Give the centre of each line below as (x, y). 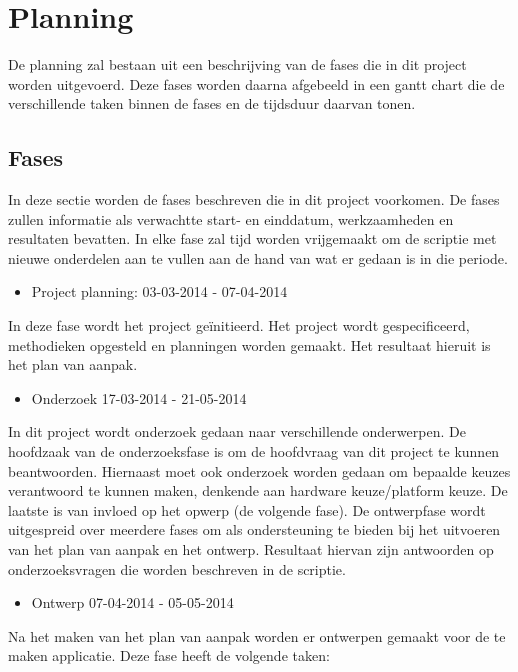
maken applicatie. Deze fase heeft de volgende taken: (169, 655)
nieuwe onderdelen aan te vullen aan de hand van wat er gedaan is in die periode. (258, 257)
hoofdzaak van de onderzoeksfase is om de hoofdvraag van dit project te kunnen (254, 451)
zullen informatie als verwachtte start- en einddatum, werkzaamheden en (231, 218)
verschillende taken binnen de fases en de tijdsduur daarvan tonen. (212, 103)
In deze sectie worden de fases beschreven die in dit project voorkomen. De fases (254, 199)
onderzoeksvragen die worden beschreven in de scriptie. (177, 568)
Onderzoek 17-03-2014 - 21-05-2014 (139, 397)
